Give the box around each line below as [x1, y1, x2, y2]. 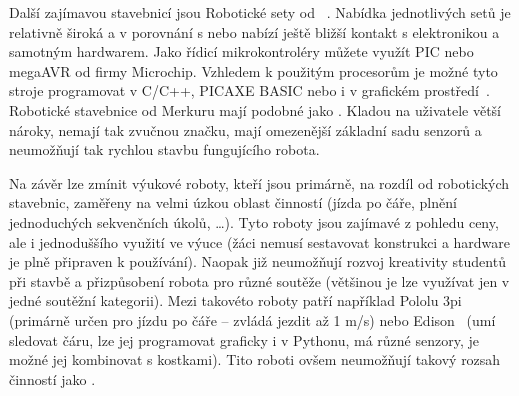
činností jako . [9, 368, 96, 389]
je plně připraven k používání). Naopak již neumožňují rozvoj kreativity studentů [9, 251, 506, 272]
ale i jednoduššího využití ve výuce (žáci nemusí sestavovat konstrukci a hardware [9, 231, 511, 252]
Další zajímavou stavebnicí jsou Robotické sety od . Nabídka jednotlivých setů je [9, 2, 511, 22]
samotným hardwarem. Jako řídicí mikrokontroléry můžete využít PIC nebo [9, 41, 474, 62]
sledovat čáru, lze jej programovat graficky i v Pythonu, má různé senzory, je [9, 329, 479, 350]
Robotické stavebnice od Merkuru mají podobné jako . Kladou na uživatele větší [9, 99, 501, 120]
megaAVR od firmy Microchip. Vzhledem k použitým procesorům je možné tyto [9, 60, 498, 81]
